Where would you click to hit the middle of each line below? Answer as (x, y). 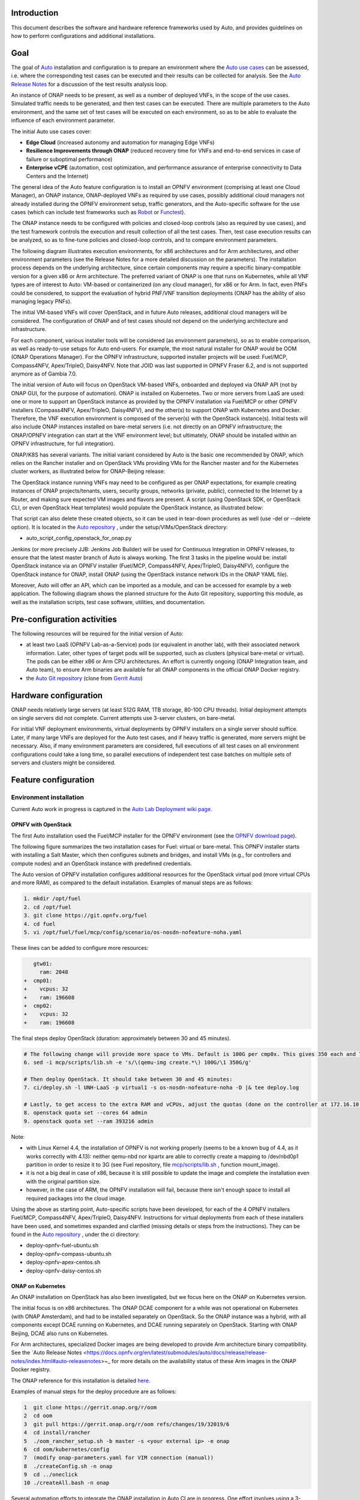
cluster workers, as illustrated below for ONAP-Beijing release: (88, 472)
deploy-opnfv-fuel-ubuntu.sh (62, 1246)
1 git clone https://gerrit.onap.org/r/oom (90, 1407)
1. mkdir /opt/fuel (52, 899)
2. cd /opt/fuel (48, 907)
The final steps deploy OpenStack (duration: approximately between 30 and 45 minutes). (121, 1038)
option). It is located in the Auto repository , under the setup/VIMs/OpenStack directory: (119, 527)
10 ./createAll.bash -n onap (67, 1483)
